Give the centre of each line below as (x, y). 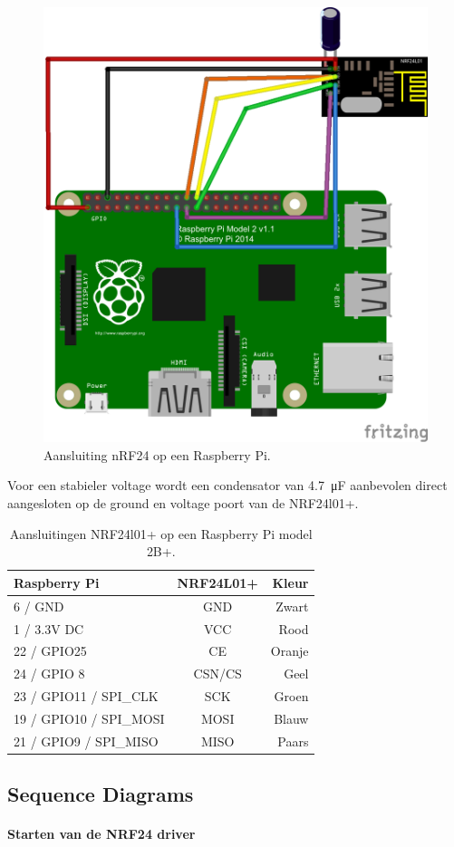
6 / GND (39, 606)
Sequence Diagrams (101, 794)
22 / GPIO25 (50, 651)
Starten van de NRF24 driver (101, 834)
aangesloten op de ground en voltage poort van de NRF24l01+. (183, 503)
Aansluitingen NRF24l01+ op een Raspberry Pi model (161, 533)
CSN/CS (217, 674)
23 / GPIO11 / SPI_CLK (86, 696)
